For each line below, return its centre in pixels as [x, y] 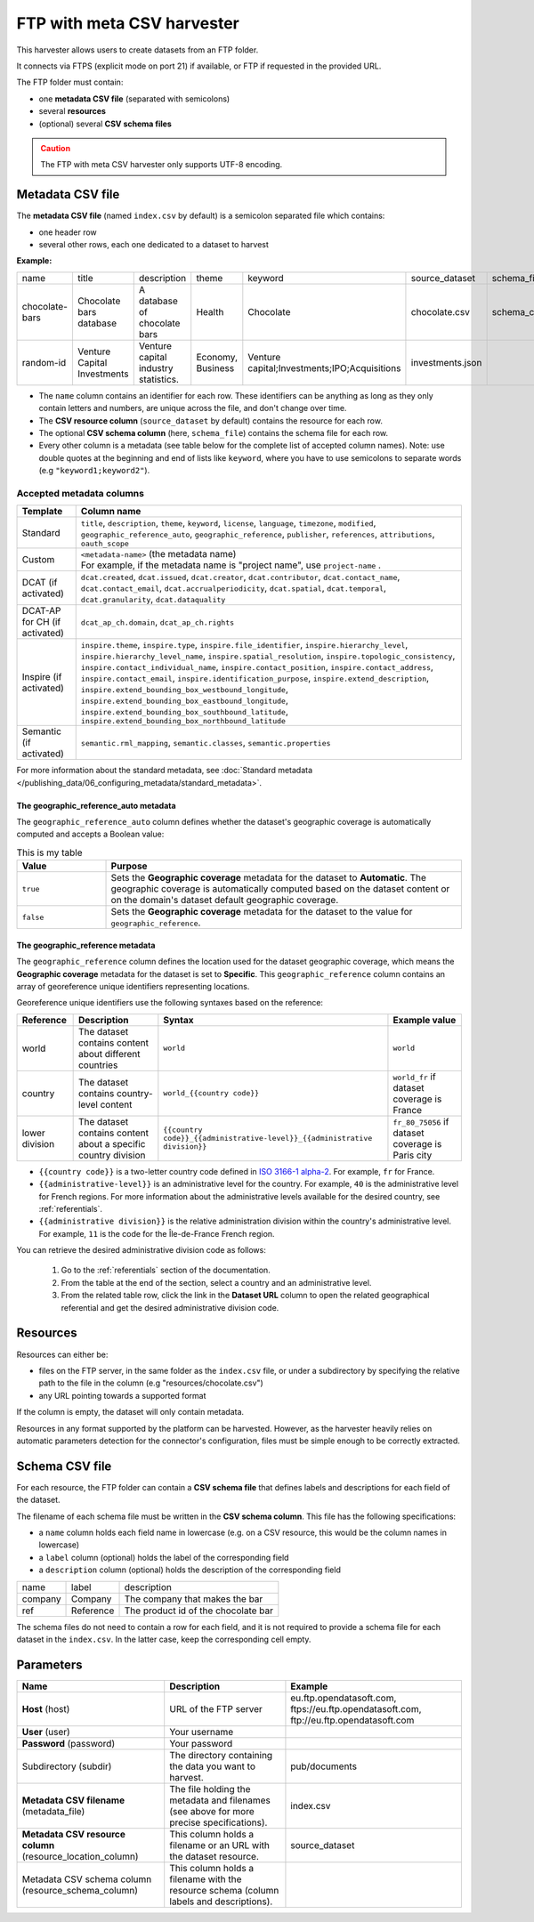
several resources [73, 111]
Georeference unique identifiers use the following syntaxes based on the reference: [170, 1003]
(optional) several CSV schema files [105, 124]
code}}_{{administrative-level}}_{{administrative [268, 1139]
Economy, [217, 357]
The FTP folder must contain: [70, 82]
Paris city [413, 1155]
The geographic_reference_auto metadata [97, 805]
